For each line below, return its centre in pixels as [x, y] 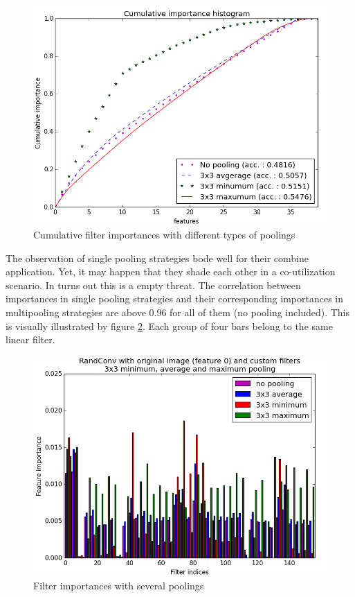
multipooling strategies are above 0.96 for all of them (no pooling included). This [177, 312]
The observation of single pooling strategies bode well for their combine [157, 258]
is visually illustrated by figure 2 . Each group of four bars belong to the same [169, 326]
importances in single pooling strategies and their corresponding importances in [175, 298]
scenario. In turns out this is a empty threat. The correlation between [153, 285]
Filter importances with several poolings [119, 585]
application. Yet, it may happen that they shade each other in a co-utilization [171, 271]
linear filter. [30, 339]
